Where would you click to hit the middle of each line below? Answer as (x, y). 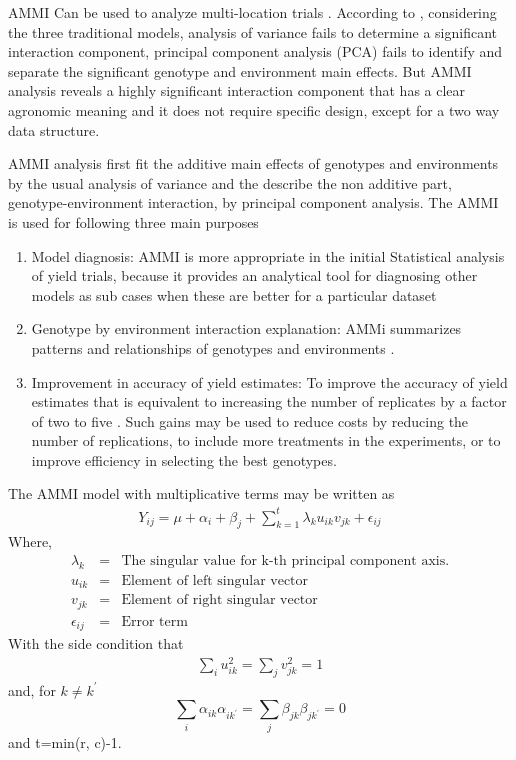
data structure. (54, 129)
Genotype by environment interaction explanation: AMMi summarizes (246, 328)
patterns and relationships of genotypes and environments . (213, 347)
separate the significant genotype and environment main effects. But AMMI (240, 70)
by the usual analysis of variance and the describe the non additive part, (230, 182)
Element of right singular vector (219, 600)
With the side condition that (96, 643)
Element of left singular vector (215, 580)
